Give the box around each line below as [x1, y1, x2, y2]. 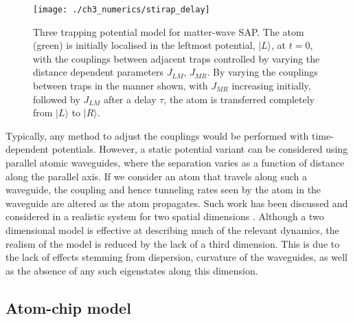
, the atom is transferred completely [163, 92, 315, 106]
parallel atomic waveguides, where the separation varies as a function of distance [5, 155, 345, 169]
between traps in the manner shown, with [33, 78, 208, 93]
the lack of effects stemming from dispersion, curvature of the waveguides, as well [5, 250, 348, 264]
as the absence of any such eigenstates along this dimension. [5, 263, 258, 277]
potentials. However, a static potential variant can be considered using [52, 142, 348, 156]
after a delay [103, 92, 157, 106]
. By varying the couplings [207, 65, 318, 79]
